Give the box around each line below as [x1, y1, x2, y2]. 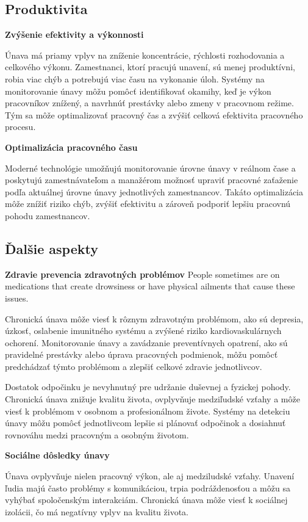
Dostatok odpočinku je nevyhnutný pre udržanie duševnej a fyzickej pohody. [5, 380, 291, 393]
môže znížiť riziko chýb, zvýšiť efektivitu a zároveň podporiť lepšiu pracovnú [5, 197, 291, 210]
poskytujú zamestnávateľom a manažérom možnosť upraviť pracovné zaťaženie [5, 173, 298, 186]
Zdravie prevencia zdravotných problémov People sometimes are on [5, 267, 280, 280]
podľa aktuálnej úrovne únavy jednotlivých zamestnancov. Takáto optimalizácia [5, 185, 304, 198]
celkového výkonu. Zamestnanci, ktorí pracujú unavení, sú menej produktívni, [5, 60, 295, 73]
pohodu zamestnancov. [5, 209, 90, 222]
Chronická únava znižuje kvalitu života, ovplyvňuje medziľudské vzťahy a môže [5, 393, 300, 405]
